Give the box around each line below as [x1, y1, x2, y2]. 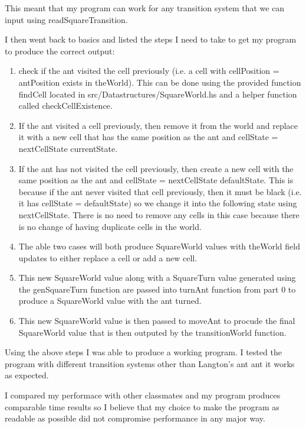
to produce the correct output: [5, 44, 115, 57]
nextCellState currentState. [18, 142, 118, 154]
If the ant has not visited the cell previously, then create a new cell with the [18, 162, 294, 174]
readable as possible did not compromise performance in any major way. [5, 412, 265, 424]
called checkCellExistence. [18, 99, 113, 112]
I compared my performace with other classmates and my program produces [5, 389, 281, 401]
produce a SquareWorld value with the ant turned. [18, 294, 202, 307]
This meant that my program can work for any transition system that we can [5, 2, 285, 14]
